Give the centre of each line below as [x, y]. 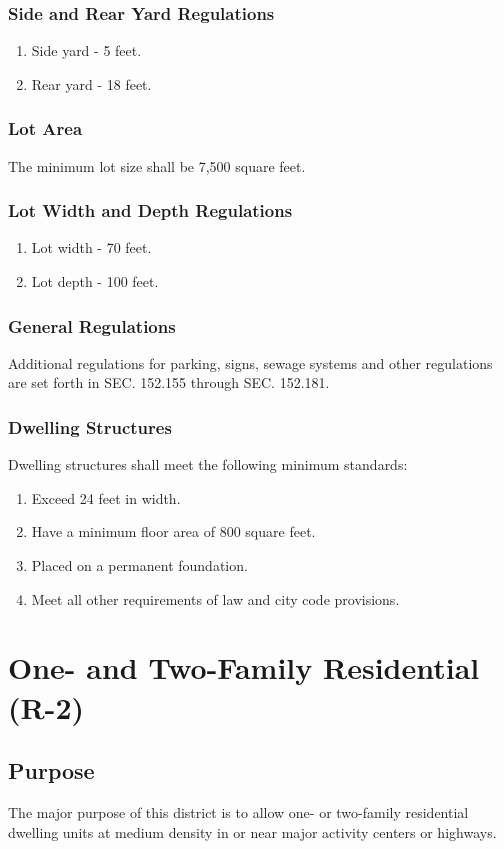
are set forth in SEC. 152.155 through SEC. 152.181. [169, 382]
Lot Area [45, 128]
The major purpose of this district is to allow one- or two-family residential [238, 811]
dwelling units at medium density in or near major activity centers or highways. [252, 831]
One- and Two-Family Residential [244, 667]
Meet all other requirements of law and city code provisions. [215, 598]
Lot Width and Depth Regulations [150, 210]
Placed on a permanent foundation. [139, 565]
